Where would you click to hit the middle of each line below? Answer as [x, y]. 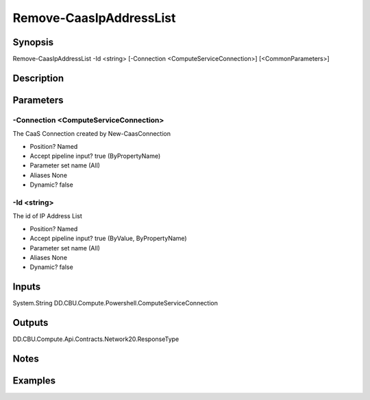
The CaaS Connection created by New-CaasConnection [92, 134]
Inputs [27, 287]
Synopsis [33, 42]
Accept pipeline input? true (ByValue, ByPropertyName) [109, 238]
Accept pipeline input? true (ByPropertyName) [95, 156]
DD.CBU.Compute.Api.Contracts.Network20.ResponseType [96, 339]
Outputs [30, 323]
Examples [34, 380]
